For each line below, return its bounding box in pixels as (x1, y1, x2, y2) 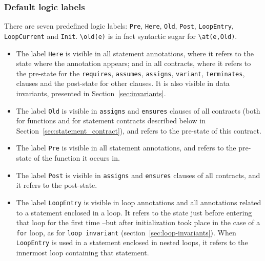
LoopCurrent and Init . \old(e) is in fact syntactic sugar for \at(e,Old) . (4, 30, 237, 41)
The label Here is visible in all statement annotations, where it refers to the (16, 48, 254, 58)
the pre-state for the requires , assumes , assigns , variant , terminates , (16, 68, 245, 78)
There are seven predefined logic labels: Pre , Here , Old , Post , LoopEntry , (4, 20, 234, 31)
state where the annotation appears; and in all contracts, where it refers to (16, 58, 251, 69)
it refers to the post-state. (16, 180, 97, 190)
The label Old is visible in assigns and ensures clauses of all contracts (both (16, 105, 260, 116)
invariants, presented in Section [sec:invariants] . (16, 88, 166, 99)
